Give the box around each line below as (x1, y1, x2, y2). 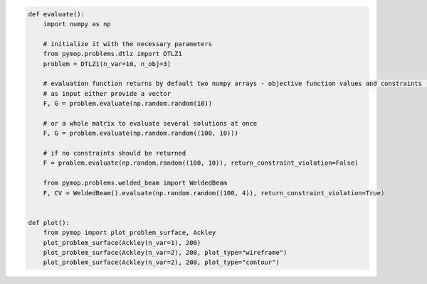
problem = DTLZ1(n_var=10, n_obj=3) (43, 60, 171, 67)
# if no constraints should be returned (43, 149, 186, 158)
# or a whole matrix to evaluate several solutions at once (43, 119, 258, 127)
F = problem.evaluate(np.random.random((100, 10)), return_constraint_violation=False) (43, 159, 359, 167)
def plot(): (28, 219, 70, 226)
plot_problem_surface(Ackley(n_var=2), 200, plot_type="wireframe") (43, 248, 288, 256)
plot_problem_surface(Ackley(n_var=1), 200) (43, 239, 201, 246)
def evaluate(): (28, 10, 85, 18)
